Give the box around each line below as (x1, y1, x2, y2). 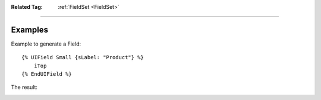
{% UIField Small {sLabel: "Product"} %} (21, 54, 144, 61)
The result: (11, 83, 38, 91)
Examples (11, 24, 49, 35)
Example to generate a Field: (11, 40, 81, 47)
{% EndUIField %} (21, 71, 72, 78)
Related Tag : (11, 4, 43, 10)
